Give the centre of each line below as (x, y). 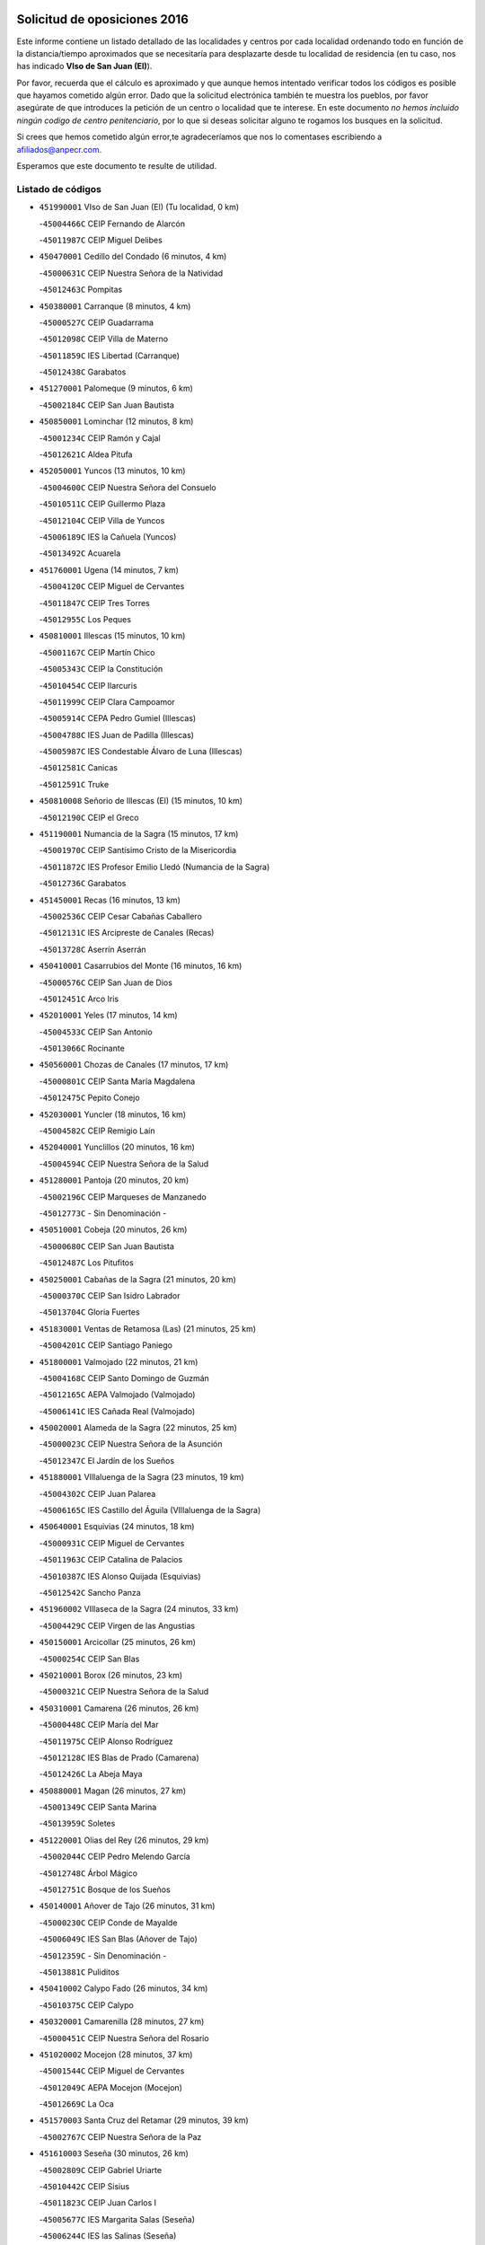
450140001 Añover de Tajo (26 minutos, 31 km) (127, 1906)
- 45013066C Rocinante (82, 1048)
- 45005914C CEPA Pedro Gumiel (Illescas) (118, 718)
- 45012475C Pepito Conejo (89, 1098)
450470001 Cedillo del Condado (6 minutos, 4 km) (133, 257)
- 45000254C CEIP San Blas (89, 1659)
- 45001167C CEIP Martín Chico (97, 652)
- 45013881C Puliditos (79, 1972)
